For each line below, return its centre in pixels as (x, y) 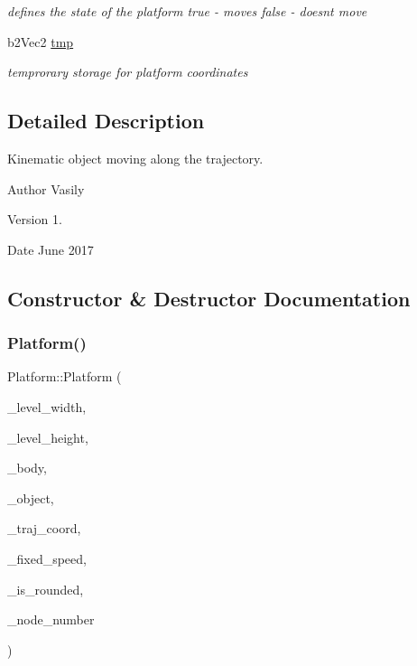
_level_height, (48, 437)
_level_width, (47, 406)
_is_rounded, (46, 589)
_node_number (51, 619)
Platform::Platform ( (65, 376)
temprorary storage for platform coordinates (128, 72)
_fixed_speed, (47, 558)
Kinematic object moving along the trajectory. (135, 158)
